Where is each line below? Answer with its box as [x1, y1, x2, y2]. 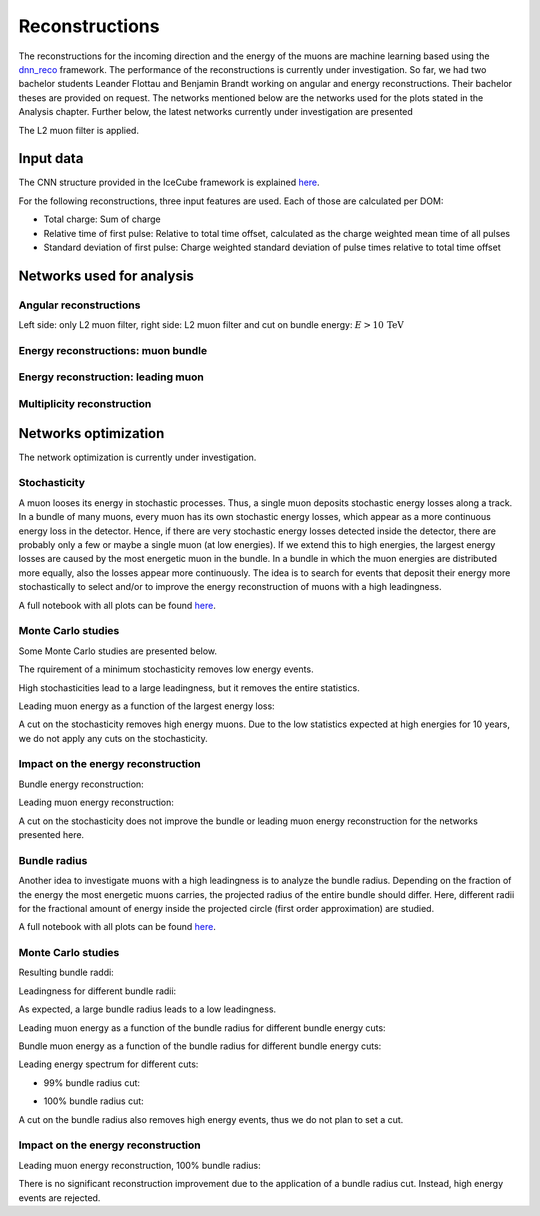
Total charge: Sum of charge [43, 213, 161, 225]
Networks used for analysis [18, 267, 194, 284]
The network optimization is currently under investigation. [18, 451, 257, 463]
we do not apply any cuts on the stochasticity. [18, 732, 209, 744]
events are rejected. [18, 1191, 101, 1204]
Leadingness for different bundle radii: [18, 985, 177, 997]
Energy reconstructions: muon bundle [18, 343, 208, 357]
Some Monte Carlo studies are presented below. [18, 645, 218, 657]
